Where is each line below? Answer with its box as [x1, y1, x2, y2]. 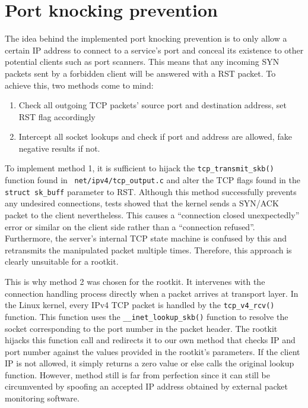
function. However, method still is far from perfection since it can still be [5, 368, 270, 381]
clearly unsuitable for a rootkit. [5, 255, 119, 268]
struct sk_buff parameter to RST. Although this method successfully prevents [5, 185, 297, 197]
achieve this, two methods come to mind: [5, 79, 154, 91]
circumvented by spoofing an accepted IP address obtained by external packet [5, 380, 288, 393]
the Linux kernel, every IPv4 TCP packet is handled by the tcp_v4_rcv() [5, 299, 275, 311]
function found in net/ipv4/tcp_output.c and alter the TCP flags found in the [5, 174, 301, 186]
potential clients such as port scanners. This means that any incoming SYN [5, 55, 280, 68]
